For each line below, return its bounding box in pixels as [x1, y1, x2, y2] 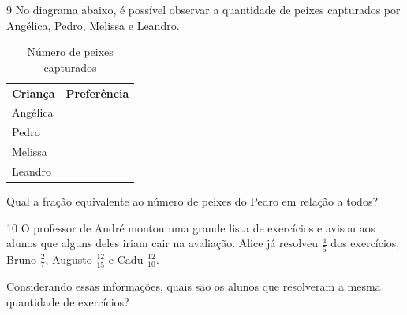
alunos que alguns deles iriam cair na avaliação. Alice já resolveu [6, 235, 319, 251]
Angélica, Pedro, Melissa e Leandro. [6, 17, 180, 33]
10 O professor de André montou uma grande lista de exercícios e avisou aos [6, 219, 375, 235]
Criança [12, 84, 55, 101]
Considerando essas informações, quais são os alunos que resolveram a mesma [6, 277, 381, 294]
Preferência [65, 84, 129, 101]
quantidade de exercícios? [6, 293, 129, 309]
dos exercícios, [330, 235, 400, 251]
